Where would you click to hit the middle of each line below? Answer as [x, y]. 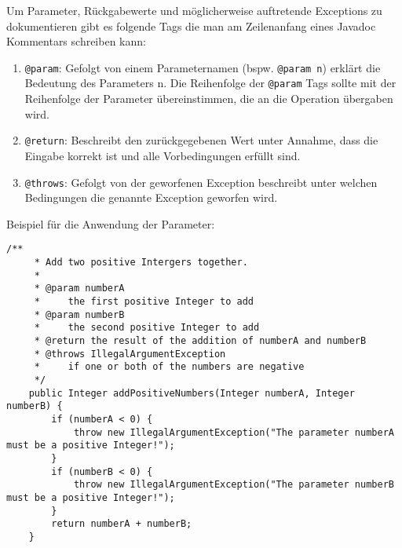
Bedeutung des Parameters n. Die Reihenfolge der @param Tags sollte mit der [210, 83]
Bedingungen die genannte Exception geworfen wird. [151, 197]
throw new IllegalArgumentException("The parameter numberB [234, 485]
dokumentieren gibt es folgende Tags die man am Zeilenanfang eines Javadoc [191, 26]
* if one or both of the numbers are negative [169, 367]
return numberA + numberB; [122, 524]
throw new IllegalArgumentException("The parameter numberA [234, 432]
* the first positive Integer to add [144, 301]
